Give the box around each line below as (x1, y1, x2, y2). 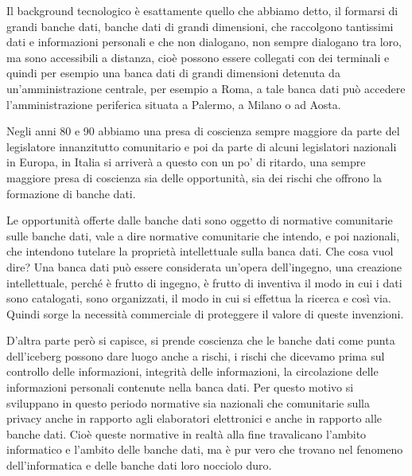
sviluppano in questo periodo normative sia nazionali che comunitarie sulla (6, 394, 371, 411)
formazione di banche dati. (6, 185, 136, 201)
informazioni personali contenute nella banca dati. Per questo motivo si (6, 379, 354, 396)
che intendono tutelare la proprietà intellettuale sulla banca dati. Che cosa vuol (6, 243, 394, 259)
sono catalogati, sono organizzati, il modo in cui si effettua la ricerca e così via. (6, 290, 391, 306)
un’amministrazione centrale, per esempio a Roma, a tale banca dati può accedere (6, 80, 406, 96)
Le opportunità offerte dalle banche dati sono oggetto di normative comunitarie (6, 212, 393, 228)
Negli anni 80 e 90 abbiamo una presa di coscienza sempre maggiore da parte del (6, 123, 400, 139)
